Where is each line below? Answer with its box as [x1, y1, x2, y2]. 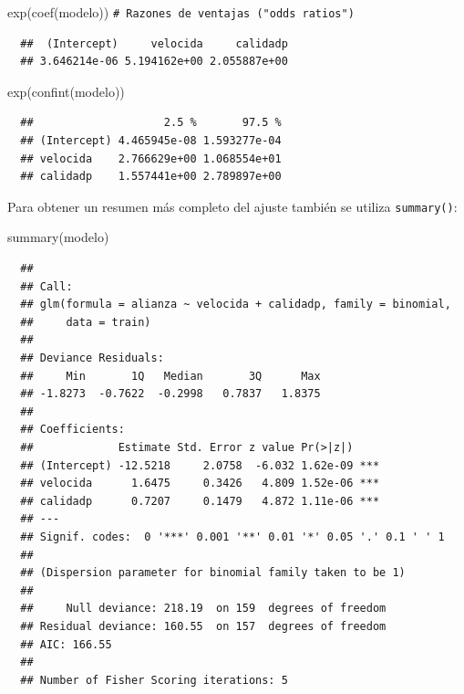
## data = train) [20, 315, 151, 329]
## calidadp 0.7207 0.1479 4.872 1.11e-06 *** [20, 494, 380, 508]
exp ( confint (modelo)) [7, 81, 125, 100]
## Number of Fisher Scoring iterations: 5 [20, 673, 288, 687]
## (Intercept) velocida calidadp [20, 37, 288, 50]
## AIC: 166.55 [20, 637, 112, 651]
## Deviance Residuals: [20, 352, 164, 365]
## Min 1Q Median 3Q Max [20, 369, 321, 383]
